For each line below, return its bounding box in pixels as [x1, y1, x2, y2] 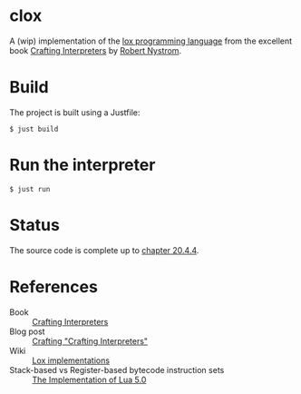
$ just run [9, 184, 51, 193]
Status [9, 215, 61, 235]
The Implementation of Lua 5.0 [32, 374, 147, 385]
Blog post [9, 326, 45, 337]
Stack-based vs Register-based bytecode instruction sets [9, 364, 225, 375]
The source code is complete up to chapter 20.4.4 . [9, 244, 199, 255]
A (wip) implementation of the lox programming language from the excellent [9, 35, 293, 46]
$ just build [9, 124, 59, 133]
